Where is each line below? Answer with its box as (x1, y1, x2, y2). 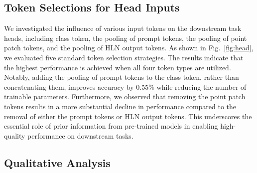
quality (4, 130, 25, 141)
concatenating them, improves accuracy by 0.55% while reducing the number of (4, 81, 247, 92)
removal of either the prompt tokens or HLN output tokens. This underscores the (4, 111, 252, 121)
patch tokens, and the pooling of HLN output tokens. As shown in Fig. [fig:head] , (4, 42, 254, 53)
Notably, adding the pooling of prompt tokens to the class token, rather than (4, 72, 239, 82)
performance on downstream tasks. (27, 130, 133, 141)
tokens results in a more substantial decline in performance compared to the (4, 101, 237, 111)
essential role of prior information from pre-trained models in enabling (4, 121, 218, 131)
